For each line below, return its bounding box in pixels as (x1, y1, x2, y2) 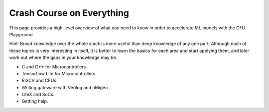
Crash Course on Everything (9, 7, 130, 18)
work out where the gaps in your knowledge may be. (9, 55, 118, 60)
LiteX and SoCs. (21, 92, 55, 98)
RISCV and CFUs (21, 77, 57, 84)
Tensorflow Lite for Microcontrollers (21, 70, 96, 76)
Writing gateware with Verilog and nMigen (21, 84, 108, 90)
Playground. (9, 31, 34, 37)
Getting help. (21, 98, 48, 104)
